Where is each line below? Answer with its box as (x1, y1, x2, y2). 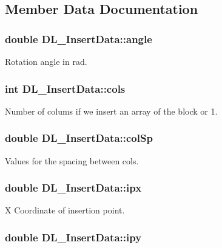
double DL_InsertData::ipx (5, 180, 142, 195)
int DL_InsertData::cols (5, 81, 126, 96)
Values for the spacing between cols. (5, 154, 139, 167)
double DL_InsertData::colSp (5, 130, 153, 146)
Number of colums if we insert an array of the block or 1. (5, 104, 218, 117)
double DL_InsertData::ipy (5, 229, 142, 244)
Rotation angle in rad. (5, 55, 87, 67)
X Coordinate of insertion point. (5, 204, 125, 216)
